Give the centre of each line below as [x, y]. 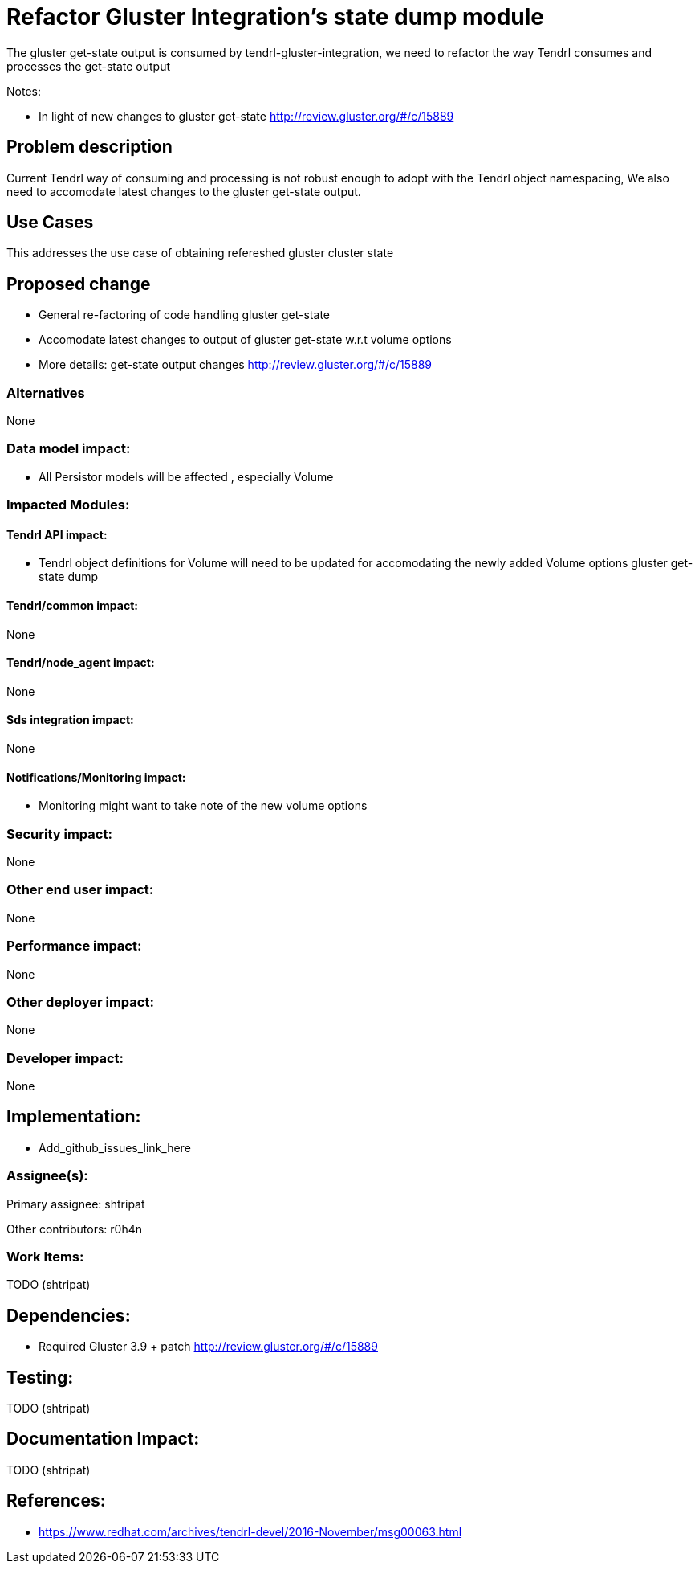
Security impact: [59, 834]
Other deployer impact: [80, 1002]
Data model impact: [69, 449]
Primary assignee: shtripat [76, 1204]
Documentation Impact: [103, 1439]
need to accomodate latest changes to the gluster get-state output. [184, 191]
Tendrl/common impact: [72, 605]
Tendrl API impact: [57, 534]
